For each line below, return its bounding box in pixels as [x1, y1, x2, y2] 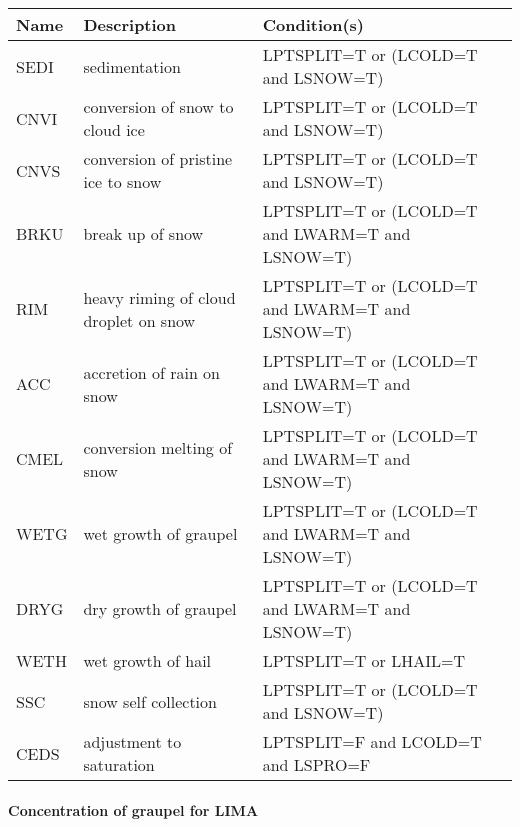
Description [83, 13, 177, 36]
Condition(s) [262, 13, 364, 36]
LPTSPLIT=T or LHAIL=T [262, 649, 465, 672]
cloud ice [83, 118, 145, 141]
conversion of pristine [83, 147, 233, 170]
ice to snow [83, 170, 162, 193]
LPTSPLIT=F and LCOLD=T [262, 730, 482, 753]
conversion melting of [83, 435, 233, 459]
